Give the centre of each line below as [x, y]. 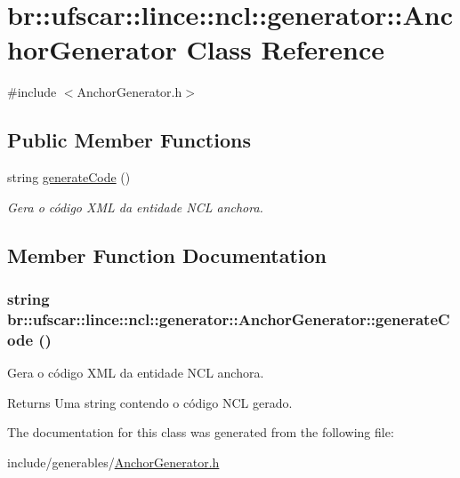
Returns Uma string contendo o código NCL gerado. [150, 402]
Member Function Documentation [167, 255]
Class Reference [286, 49]
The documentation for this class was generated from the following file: [201, 432]
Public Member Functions [129, 140]
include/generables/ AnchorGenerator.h [113, 462]
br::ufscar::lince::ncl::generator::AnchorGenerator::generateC [229, 319]
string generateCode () [69, 177]
